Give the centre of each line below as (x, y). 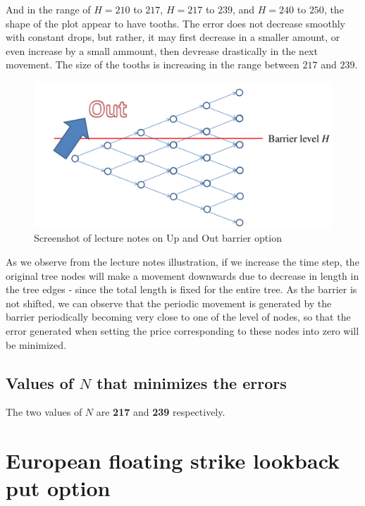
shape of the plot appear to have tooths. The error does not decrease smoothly (176, 23)
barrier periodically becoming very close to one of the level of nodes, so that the (178, 317)
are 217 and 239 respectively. (161, 412)
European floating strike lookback (173, 461)
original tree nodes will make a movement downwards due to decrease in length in (182, 275)
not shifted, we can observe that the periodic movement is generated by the (169, 303)
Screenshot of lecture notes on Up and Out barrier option (158, 238)
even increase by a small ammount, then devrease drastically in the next (162, 50)
